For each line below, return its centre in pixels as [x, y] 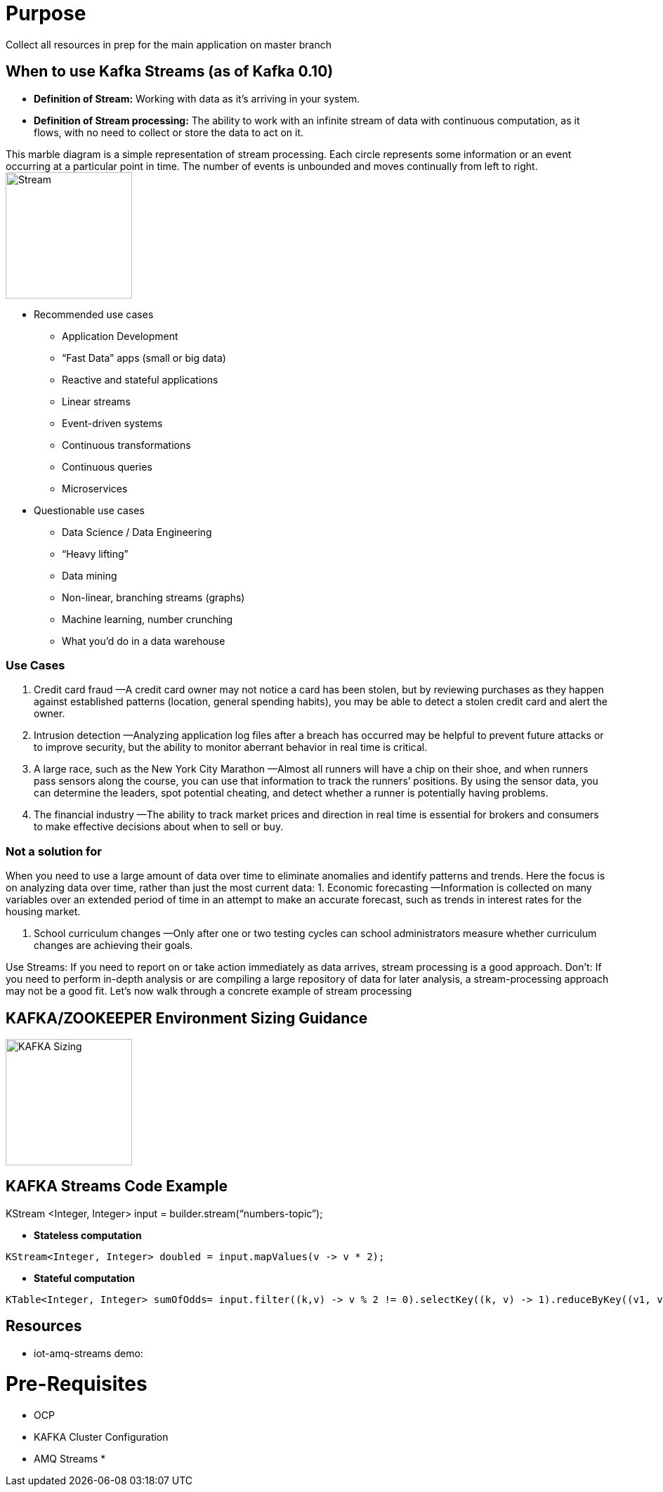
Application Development [120, 336]
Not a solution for [54, 851]
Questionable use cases [89, 510]
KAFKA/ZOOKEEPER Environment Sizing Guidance [187, 1018]
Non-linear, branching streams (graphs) [153, 597]
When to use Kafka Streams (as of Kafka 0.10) [170, 72]
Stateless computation [88, 1235]
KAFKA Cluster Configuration [101, 1437]
